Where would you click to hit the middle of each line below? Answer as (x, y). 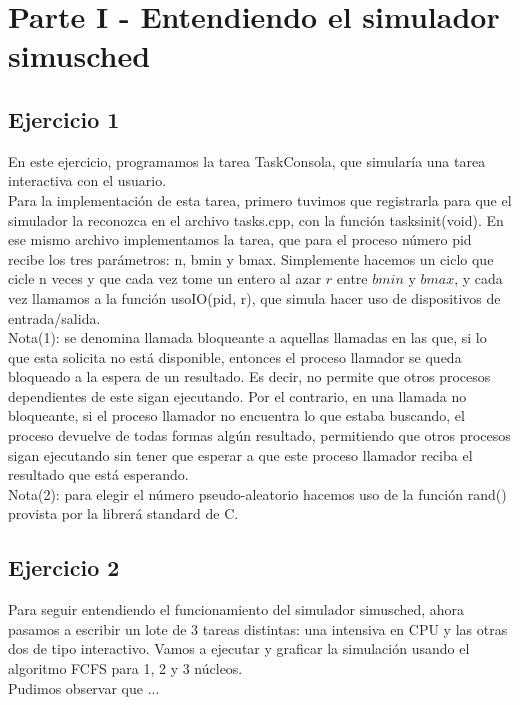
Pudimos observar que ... (84, 687)
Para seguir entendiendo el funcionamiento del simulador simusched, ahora (236, 609)
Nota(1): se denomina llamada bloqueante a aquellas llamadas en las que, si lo (247, 337)
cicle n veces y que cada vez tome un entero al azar (165, 278)
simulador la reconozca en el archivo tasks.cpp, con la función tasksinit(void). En (256, 219)
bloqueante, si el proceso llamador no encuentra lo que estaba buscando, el (236, 415)
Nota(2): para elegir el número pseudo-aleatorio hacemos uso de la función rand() (257, 493)
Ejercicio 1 (64, 118)
